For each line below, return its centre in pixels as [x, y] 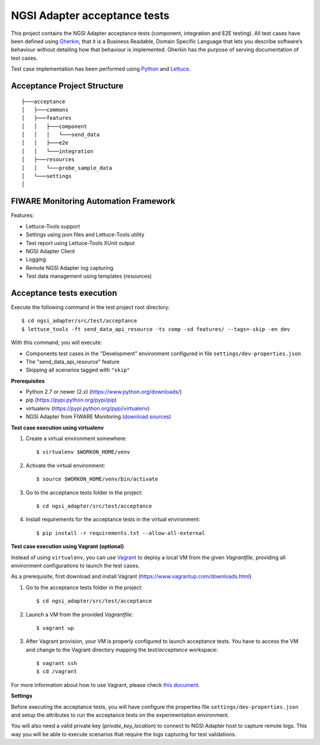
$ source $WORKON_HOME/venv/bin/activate [97, 479]
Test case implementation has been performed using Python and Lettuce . [101, 69]
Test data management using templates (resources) [89, 276]
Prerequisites [28, 381]
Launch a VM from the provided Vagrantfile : [79, 615]
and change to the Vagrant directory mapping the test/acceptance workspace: [122, 650]
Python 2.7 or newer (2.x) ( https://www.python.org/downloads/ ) [104, 392]
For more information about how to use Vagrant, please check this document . [105, 684]
